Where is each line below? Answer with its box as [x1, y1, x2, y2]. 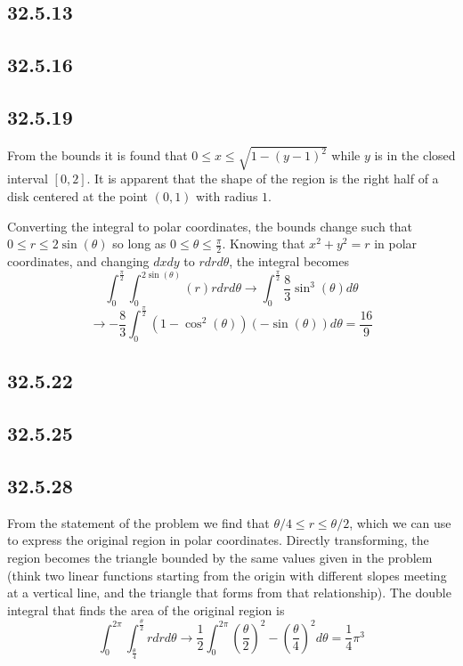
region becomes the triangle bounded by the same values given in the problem [7, 548, 433, 566]
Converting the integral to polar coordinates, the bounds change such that [7, 216, 413, 235]
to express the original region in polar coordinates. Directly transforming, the [7, 531, 429, 549]
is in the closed [374, 146, 456, 165]
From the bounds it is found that [7, 146, 188, 165]
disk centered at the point [7, 186, 149, 205]
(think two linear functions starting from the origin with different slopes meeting [7, 565, 447, 584]
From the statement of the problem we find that [7, 513, 270, 532]
